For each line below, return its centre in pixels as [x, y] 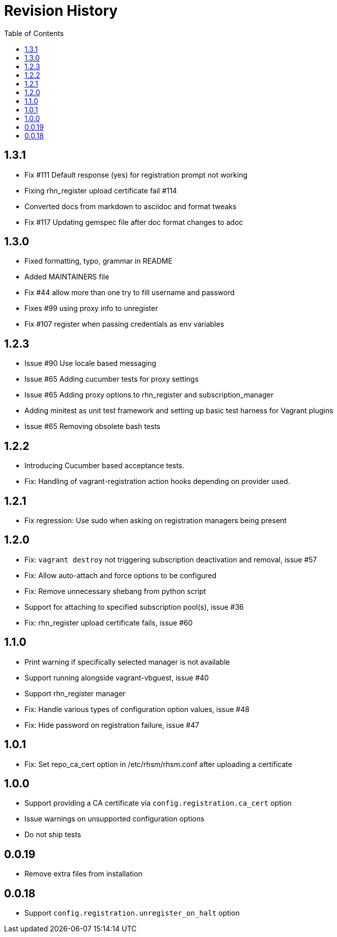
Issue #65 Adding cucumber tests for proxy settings [112, 379]
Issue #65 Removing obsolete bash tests [92, 427]
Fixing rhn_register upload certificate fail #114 [101, 190]
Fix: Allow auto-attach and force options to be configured [121, 575]
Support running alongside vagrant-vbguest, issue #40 [117, 677]
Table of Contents [34, 33]
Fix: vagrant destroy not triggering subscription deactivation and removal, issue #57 [171, 559]
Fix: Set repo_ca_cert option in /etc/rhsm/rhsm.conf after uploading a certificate [158, 764]
